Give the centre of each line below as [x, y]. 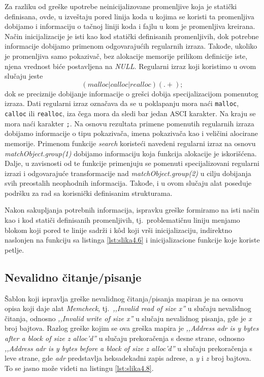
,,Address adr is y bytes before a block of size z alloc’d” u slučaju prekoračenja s [128, 348]
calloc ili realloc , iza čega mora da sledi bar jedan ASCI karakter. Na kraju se [130, 113]
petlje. [14, 249]
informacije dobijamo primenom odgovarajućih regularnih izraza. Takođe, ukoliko [131, 46]
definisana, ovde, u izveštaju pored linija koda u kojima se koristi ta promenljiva [129, 16]
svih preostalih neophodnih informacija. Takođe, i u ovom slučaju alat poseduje [128, 183]
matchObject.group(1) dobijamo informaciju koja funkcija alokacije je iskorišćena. [131, 153]
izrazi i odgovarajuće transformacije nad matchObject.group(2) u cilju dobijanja [128, 173]
